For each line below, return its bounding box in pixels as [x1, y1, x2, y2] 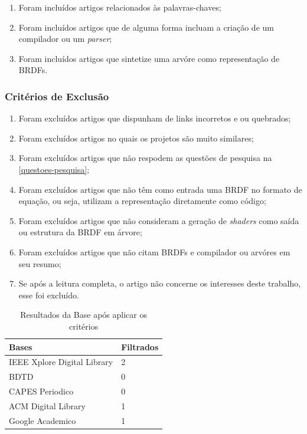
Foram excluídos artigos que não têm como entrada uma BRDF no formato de [18, 183, 302, 195]
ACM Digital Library [9, 399, 86, 412]
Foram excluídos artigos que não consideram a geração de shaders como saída [18, 214, 299, 226]
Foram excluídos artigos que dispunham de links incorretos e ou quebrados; [18, 112, 291, 124]
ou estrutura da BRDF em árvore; [18, 226, 142, 238]
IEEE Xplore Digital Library [9, 356, 113, 368]
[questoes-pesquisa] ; [18, 163, 90, 175]
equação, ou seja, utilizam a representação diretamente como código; [18, 195, 266, 207]
